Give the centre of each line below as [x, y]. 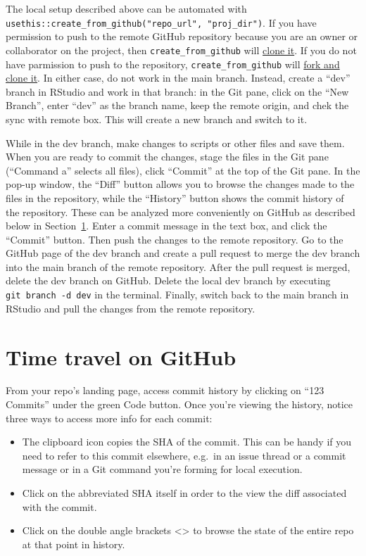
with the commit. [59, 506]
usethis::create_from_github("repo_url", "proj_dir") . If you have [161, 22]
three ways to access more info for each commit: [109, 418]
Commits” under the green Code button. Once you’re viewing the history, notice [179, 404]
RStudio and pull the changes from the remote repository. [131, 308]
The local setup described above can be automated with [126, 8]
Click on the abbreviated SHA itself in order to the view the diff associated [184, 493]
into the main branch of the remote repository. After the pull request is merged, [178, 266]
